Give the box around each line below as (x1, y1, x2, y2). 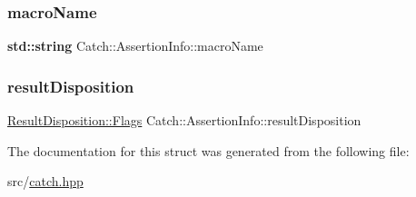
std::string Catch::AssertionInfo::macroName (7, 36, 263, 55)
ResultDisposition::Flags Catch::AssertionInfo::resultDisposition (7, 111, 362, 130)
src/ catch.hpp (7, 172, 84, 191)
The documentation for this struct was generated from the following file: (7, 141, 410, 160)
